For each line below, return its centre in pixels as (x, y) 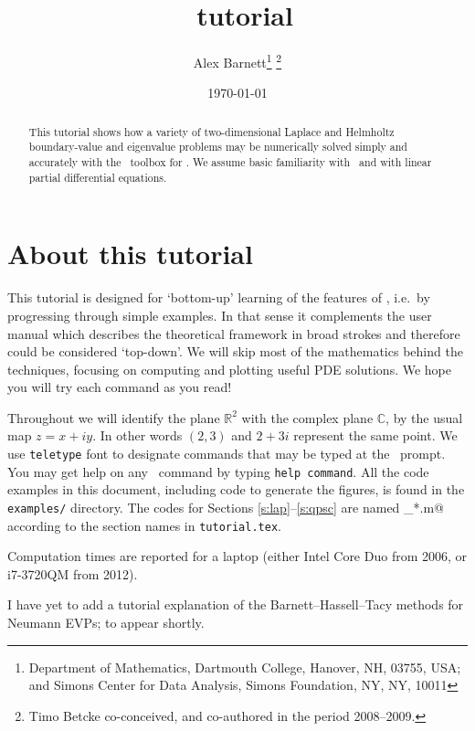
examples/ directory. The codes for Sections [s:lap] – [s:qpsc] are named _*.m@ (226, 507)
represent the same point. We (375, 435)
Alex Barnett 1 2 (237, 61)
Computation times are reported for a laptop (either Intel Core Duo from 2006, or (237, 556)
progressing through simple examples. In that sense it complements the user (220, 315)
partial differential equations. (98, 177)
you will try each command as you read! (120, 387)
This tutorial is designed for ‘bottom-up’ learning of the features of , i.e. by (219, 297)
